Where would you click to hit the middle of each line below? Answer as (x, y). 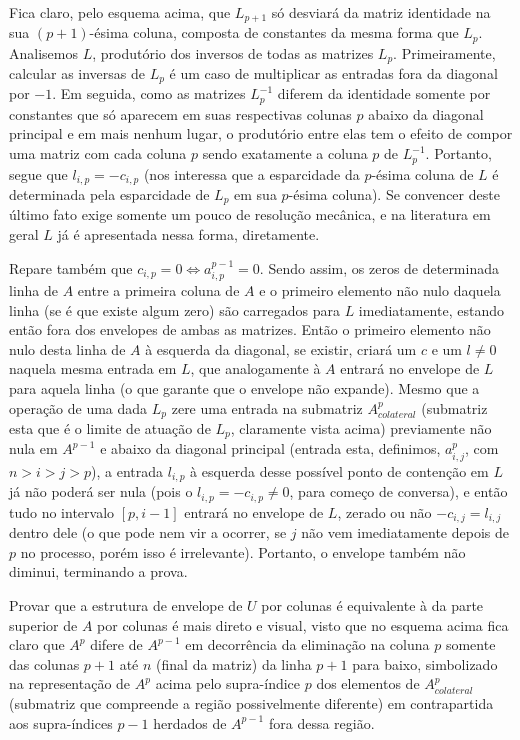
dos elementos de (368, 683)
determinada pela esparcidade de (109, 193)
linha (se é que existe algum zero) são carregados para (174, 309)
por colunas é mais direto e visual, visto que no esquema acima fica (303, 624)
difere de (116, 644)
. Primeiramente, (444, 52)
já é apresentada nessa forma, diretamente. (188, 234)
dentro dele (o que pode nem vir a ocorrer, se (148, 532)
